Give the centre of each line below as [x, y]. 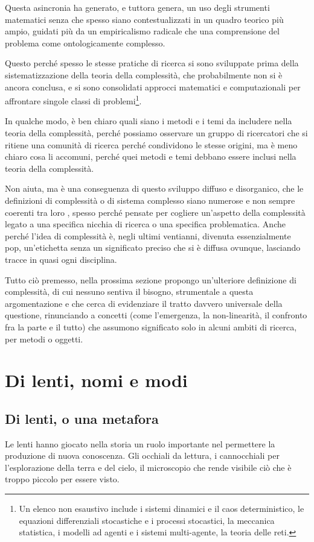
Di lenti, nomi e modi [96, 380]
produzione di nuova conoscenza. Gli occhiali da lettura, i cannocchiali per [142, 455]
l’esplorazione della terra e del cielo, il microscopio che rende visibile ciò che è [148, 467]
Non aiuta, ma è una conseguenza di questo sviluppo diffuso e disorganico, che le [154, 188]
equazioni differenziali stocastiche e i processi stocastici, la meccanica [147, 520]
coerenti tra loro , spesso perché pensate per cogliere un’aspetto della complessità [155, 212]
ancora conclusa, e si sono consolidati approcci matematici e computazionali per [153, 87]
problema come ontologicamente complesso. [85, 43]
